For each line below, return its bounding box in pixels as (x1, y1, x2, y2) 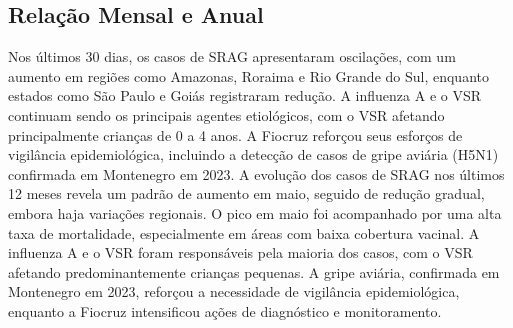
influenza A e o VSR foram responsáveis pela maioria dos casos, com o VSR (8, 242, 473, 263)
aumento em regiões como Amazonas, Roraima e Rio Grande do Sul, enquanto (8, 65, 489, 86)
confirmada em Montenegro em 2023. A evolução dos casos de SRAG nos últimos (8, 163, 505, 184)
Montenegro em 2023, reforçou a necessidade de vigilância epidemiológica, (8, 281, 460, 302)
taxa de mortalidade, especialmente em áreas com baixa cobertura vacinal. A (8, 222, 480, 243)
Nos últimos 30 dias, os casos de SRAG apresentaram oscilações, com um (8, 46, 456, 67)
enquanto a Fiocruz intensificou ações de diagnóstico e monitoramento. (8, 300, 442, 321)
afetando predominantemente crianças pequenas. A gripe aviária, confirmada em (8, 261, 500, 282)
